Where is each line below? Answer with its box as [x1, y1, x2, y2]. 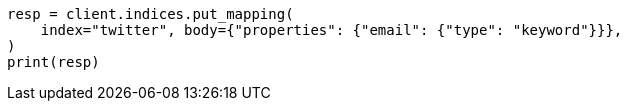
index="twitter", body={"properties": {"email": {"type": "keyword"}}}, [40, 22, 623, 38]
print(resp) [7, 54, 100, 70]
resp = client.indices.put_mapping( [7, 6, 294, 22]
